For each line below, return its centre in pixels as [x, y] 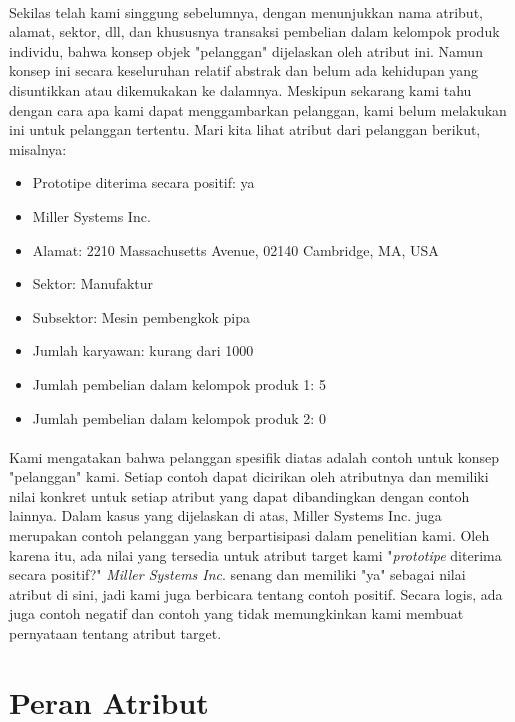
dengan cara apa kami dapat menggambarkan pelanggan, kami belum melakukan [258, 109]
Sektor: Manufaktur [93, 283]
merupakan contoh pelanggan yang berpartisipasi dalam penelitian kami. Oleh [249, 535]
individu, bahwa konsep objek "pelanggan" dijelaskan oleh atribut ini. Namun [246, 50]
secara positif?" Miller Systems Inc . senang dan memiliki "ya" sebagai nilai [237, 574]
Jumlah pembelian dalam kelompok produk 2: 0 [179, 417]
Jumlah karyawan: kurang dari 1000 [143, 350]
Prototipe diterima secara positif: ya [143, 182]
